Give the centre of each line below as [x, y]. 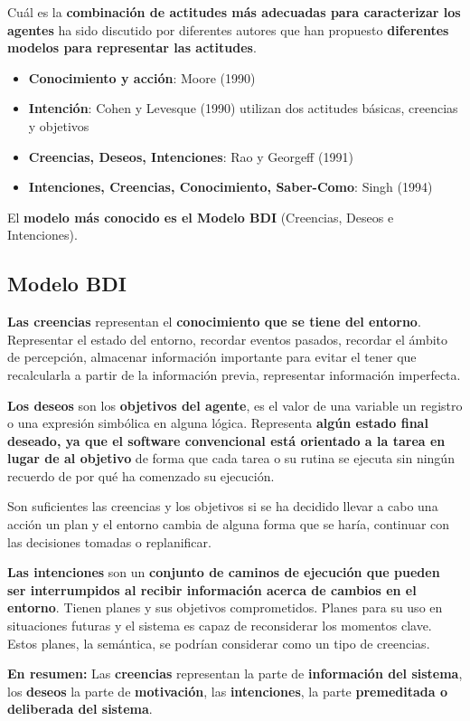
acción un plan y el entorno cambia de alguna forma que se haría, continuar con [229, 524]
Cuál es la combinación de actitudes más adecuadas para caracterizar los [234, 12]
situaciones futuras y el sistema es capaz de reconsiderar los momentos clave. [220, 626]
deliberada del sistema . [80, 709]
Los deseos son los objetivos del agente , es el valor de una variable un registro [235, 405]
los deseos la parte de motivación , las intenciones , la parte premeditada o [227, 691]
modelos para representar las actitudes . [132, 47]
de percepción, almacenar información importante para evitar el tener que [212, 357]
